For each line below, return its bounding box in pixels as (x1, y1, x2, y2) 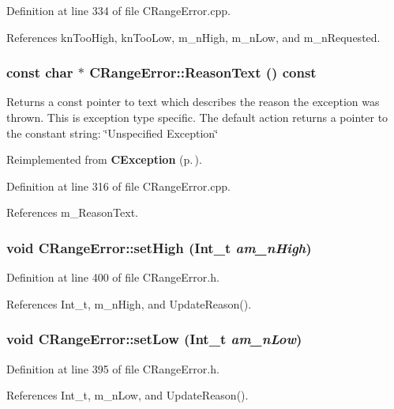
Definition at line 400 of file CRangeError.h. (6, 269, 220, 286)
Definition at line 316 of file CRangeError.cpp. (6, 177, 231, 194)
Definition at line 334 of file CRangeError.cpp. (6, 2, 231, 18)
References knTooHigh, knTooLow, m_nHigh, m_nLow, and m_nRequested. (6, 28, 381, 45)
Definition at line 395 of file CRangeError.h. (6, 360, 220, 377)
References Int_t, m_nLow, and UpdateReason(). (6, 387, 249, 403)
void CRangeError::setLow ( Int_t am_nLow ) (6, 329, 302, 349)
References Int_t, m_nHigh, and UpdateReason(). (6, 295, 252, 312)
